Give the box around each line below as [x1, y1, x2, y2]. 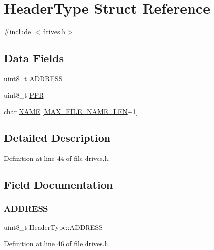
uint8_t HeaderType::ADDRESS [4, 222, 103, 232]
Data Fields [4, 50, 64, 66]
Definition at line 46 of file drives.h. [4, 238, 110, 249]
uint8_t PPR [4, 90, 44, 100]
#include [4, 26, 31, 37]
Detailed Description [4, 130, 111, 145]
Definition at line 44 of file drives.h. [4, 153, 110, 163]
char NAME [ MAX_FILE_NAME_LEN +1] [4, 106, 138, 116]
